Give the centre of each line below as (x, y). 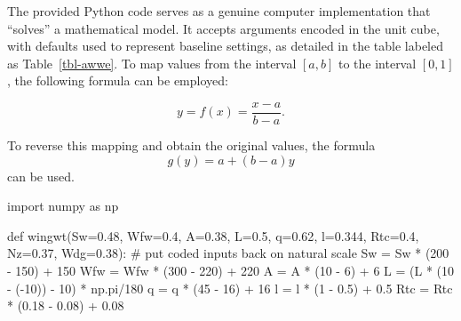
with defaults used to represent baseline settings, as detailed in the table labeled (225, 46)
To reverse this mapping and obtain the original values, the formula (191, 145)
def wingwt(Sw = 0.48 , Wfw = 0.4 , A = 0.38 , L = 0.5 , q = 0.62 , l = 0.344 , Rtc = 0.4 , (213, 235)
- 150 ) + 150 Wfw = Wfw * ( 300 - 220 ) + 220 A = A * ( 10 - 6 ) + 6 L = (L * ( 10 (231, 270)
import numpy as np (63, 206)
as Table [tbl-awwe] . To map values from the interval (152, 63)
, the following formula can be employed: (118, 80)
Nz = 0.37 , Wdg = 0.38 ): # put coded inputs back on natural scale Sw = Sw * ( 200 (228, 253)
